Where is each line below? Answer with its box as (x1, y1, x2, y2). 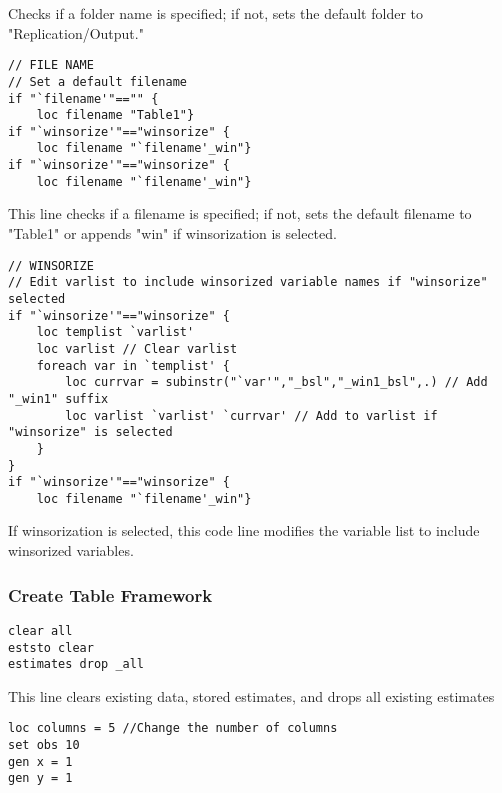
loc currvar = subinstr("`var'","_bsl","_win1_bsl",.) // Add (65, 375, 488, 390)
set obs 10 (8, 738, 80, 753)
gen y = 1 (8, 771, 73, 786)
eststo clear (8, 640, 94, 655)
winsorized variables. (8, 540, 134, 561)
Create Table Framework (8, 582, 213, 607)
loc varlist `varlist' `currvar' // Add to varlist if (65, 408, 438, 423)
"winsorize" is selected (8, 425, 173, 440)
